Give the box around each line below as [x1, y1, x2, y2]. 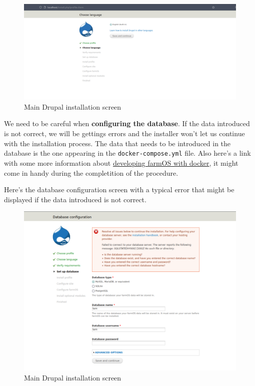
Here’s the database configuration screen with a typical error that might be [4, 184, 234, 195]
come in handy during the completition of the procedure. [4, 167, 178, 178]
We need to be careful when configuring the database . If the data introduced [4, 118, 250, 129]
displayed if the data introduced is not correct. [4, 194, 146, 204]
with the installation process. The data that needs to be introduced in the [4, 138, 231, 148]
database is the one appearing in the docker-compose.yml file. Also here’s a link [4, 148, 251, 158]
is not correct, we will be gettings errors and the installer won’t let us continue [4, 128, 245, 139]
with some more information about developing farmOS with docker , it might [4, 157, 238, 168]
